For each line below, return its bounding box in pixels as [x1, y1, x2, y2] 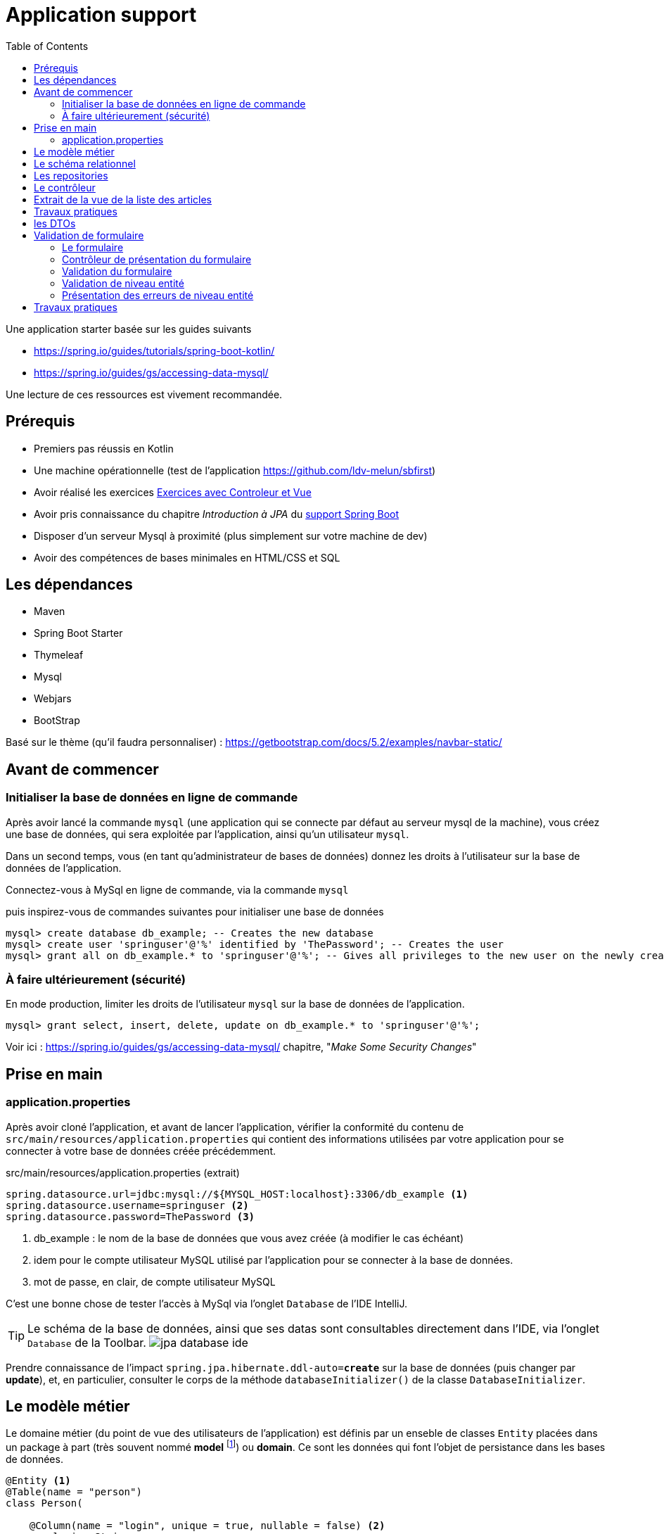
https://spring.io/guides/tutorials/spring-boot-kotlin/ [34, 344, 275, 357]
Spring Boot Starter [34, 627, 123, 640]
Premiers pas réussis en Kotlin [34, 442, 174, 455]
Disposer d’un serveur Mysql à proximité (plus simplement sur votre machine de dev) [34, 529, 428, 542]
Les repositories [34, 169, 108, 182]
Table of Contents [6, 39, 89, 52]
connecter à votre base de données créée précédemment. [6, 1144, 276, 1157]
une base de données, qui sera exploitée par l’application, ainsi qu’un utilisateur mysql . [6, 828, 409, 840]
